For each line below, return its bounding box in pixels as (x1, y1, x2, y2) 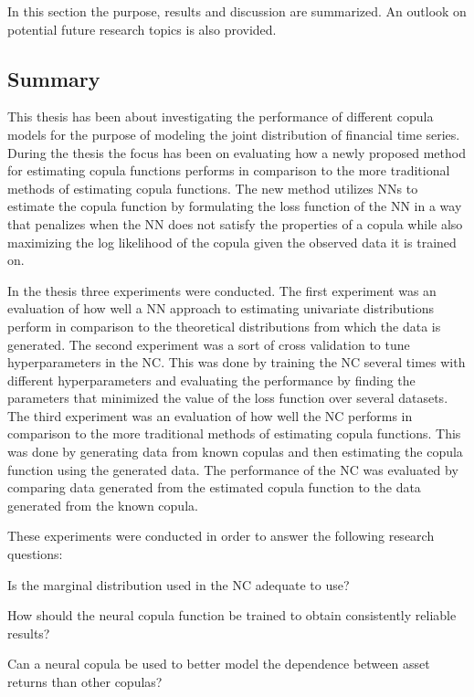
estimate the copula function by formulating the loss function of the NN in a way (7, 196, 462, 216)
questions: (7, 544, 63, 564)
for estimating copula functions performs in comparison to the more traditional (7, 161, 450, 180)
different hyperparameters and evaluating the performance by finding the (7, 370, 416, 389)
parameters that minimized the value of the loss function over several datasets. (7, 388, 448, 407)
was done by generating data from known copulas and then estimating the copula (7, 442, 463, 461)
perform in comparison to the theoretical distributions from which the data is (7, 316, 441, 335)
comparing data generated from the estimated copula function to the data (7, 478, 421, 497)
